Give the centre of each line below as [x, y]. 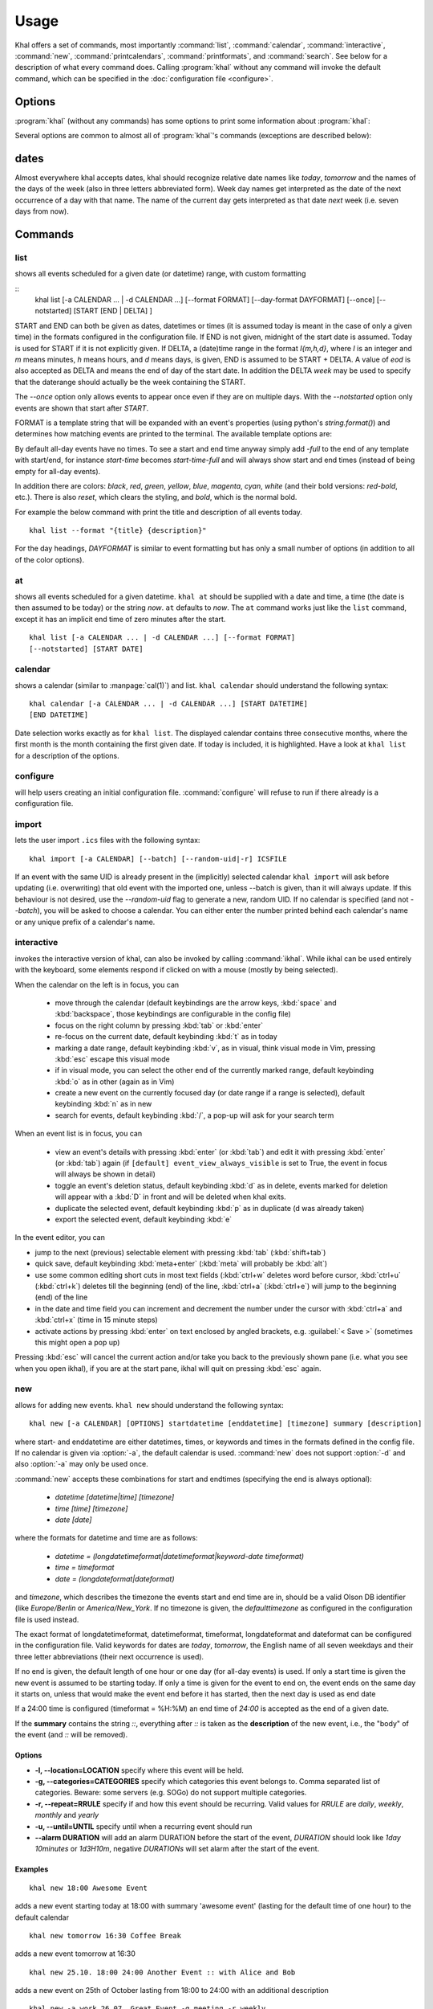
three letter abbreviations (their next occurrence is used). [109, 1656]
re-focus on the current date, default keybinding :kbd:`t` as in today [166, 1037]
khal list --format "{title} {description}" [118, 531]
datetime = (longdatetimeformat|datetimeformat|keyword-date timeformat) [180, 1556]
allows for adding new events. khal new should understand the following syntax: [149, 1405]
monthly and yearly [67, 1815]
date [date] [73, 1520]
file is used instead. [47, 1619]
